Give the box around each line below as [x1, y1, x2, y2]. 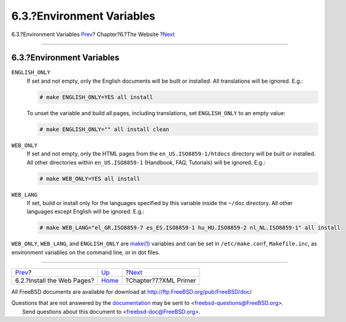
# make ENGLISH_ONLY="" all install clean [39, 125, 169, 133]
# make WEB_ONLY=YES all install [39, 175, 140, 182]
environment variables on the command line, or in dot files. [11, 249, 160, 256]
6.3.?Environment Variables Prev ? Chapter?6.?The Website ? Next [11, 31, 175, 38]
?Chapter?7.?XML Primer [125, 276, 196, 285]
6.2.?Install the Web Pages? [15, 276, 94, 285]
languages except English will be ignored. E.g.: [26, 208, 145, 215]
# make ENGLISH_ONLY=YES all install [39, 94, 153, 100]
